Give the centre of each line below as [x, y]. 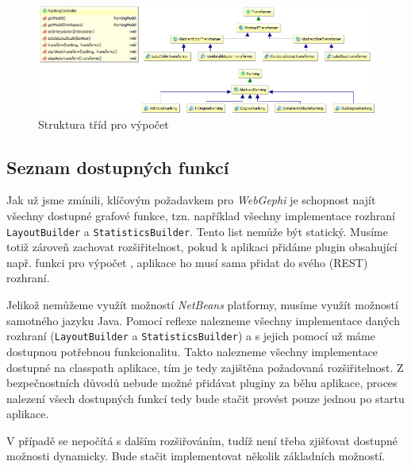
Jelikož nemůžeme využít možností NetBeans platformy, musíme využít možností [202, 305]
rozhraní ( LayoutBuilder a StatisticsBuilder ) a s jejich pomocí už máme [191, 336]
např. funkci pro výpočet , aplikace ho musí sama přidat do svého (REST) [187, 262]
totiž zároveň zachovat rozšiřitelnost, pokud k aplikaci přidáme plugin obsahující [202, 247]
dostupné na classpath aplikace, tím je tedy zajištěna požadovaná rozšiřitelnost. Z [205, 367]
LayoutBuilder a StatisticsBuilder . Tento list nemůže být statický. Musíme [197, 231]
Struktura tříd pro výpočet [104, 124]
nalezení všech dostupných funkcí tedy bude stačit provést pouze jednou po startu [205, 398]
